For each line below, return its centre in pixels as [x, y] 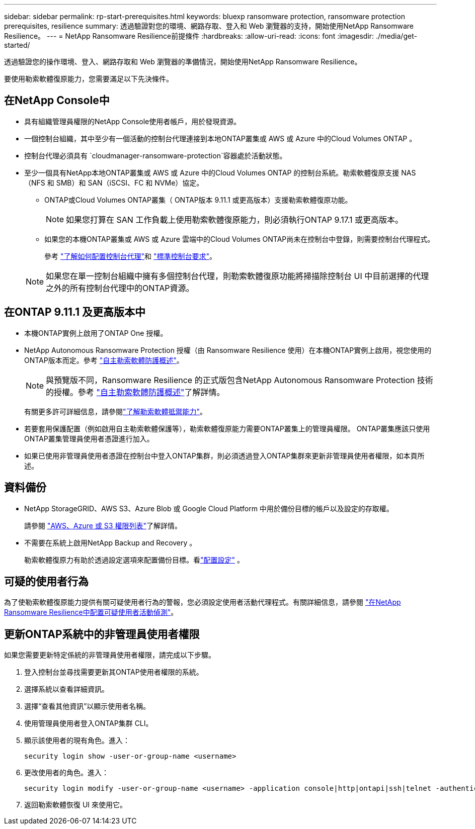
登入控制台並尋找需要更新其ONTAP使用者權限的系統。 [114, 672]
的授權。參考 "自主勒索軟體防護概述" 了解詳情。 [135, 392]
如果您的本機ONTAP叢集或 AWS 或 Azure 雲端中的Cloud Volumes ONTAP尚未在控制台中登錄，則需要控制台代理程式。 [240, 239]
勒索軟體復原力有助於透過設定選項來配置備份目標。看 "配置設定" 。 [134, 560]
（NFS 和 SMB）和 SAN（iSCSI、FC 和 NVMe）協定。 [114, 182]
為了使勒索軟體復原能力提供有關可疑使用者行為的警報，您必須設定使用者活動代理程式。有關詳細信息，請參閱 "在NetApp [203, 602]
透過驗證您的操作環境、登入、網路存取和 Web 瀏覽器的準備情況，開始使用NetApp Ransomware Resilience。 [183, 62]
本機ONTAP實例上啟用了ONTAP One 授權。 [96, 333]
